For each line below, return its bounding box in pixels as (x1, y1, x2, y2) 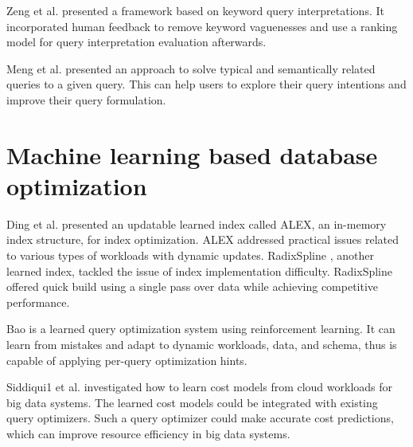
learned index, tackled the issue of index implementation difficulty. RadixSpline (6, 262, 392, 279)
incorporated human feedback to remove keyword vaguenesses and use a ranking (6, 18, 398, 34)
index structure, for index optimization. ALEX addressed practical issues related (6, 231, 399, 248)
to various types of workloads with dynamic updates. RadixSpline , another (6, 247, 374, 264)
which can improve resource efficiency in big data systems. (6, 425, 290, 441)
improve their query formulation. (6, 91, 166, 108)
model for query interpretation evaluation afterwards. (6, 33, 267, 50)
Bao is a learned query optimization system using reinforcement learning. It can (6, 320, 395, 337)
